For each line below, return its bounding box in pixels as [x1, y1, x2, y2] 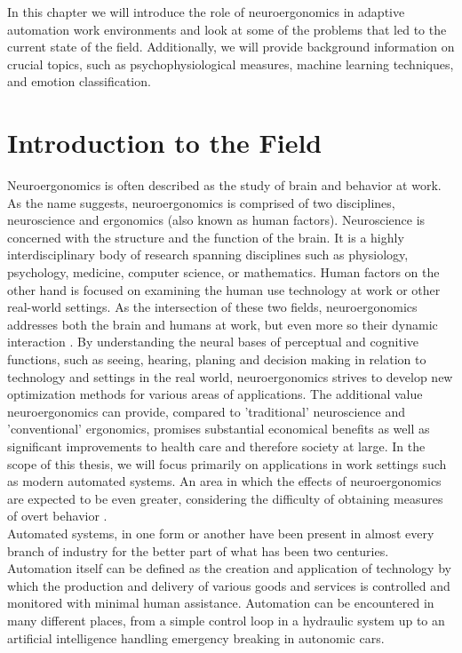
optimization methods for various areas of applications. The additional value [7, 385, 423, 403]
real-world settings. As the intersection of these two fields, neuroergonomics [7, 298, 418, 316]
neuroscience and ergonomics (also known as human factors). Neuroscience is [7, 211, 426, 229]
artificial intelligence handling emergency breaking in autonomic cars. [7, 628, 385, 647]
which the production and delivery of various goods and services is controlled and [7, 576, 450, 594]
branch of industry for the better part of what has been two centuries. [7, 541, 389, 560]
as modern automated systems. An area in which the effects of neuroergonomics [7, 472, 442, 490]
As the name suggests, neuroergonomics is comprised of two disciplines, [7, 193, 395, 211]
